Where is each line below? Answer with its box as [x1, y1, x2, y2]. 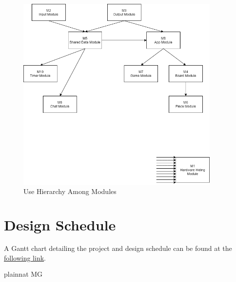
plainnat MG [4, 269, 43, 279]
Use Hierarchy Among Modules [23, 186, 117, 196]
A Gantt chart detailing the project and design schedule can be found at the [4, 243, 232, 253]
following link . [4, 252, 46, 263]
